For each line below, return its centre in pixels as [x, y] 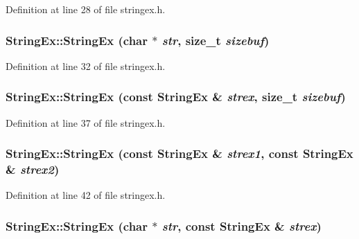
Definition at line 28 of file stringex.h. [86, 9]
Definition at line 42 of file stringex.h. [86, 195]
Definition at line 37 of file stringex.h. [86, 122]
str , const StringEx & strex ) [242, 225]
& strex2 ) [33, 169]
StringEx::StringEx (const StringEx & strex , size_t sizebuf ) [176, 97]
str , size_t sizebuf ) [216, 40]
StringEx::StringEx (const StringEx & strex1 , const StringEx [179, 153]
